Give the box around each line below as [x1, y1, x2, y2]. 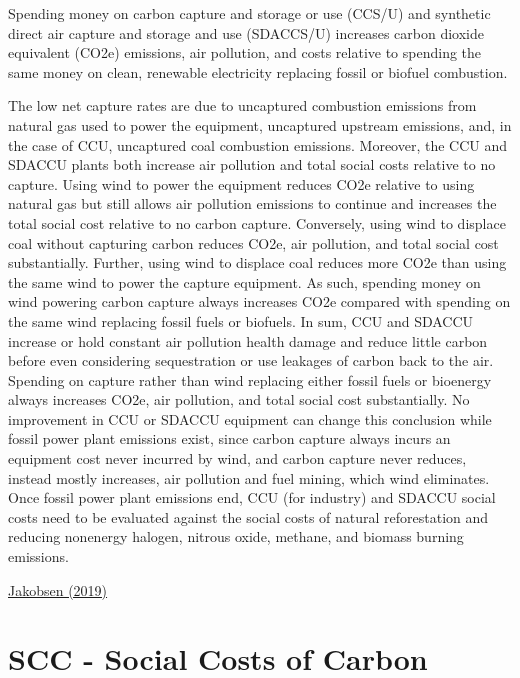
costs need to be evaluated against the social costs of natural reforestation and [8, 506, 489, 527]
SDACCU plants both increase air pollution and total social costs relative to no [8, 154, 496, 175]
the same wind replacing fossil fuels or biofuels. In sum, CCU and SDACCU [8, 310, 474, 331]
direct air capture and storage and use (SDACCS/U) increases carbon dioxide [8, 22, 484, 43]
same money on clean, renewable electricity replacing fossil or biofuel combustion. [8, 61, 508, 82]
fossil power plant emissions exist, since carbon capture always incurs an [8, 428, 451, 449]
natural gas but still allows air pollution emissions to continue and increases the [8, 193, 497, 214]
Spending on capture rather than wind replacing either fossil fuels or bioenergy [8, 369, 492, 390]
